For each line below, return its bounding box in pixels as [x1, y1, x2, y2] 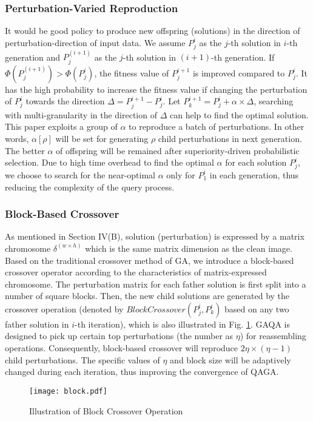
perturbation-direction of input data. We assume [5, 36, 186, 49]
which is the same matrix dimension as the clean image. [85, 241, 292, 254]
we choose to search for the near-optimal [5, 168, 155, 181]
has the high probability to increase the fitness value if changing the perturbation [5, 83, 308, 95]
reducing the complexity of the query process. [5, 180, 175, 193]
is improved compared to [192, 66, 285, 79]
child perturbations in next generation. [158, 132, 302, 144]
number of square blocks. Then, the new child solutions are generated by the [5, 289, 290, 302]
